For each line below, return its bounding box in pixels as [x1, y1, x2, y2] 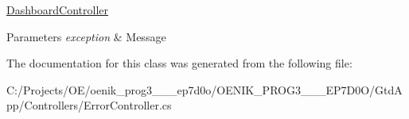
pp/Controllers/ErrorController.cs [6, 97, 172, 113]
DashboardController [6, 2, 108, 17]
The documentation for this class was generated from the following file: [6, 55, 353, 71]
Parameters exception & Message [6, 28, 166, 44]
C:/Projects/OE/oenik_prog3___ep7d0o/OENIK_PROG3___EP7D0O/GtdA [6, 81, 403, 98]
